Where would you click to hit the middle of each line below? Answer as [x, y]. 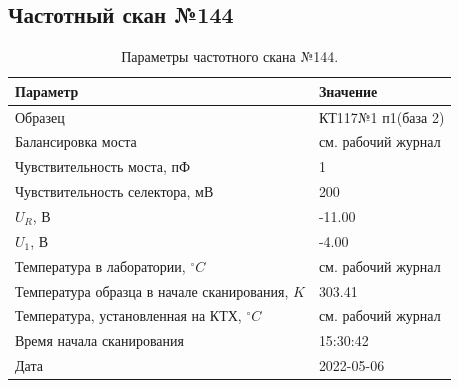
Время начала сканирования [99, 340]
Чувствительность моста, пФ [103, 166]
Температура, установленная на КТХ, [128, 315]
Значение [348, 90]
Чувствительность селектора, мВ [114, 191]
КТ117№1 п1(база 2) [381, 116]
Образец [40, 116]
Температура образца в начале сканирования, [152, 290]
